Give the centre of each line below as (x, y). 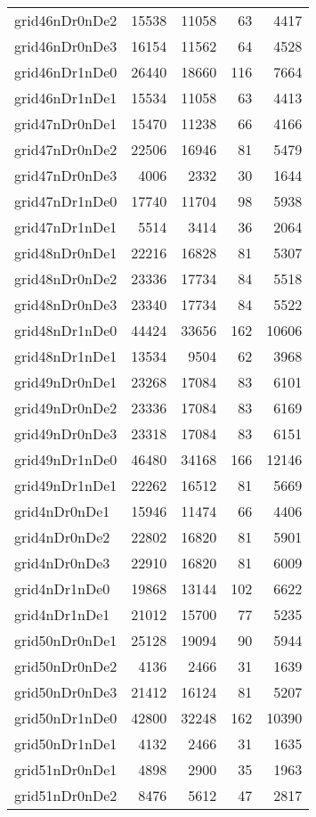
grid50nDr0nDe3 (66, 692)
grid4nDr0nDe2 (62, 537)
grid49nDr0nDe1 (66, 382)
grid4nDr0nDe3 (62, 563)
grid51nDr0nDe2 (66, 795)
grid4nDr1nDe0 (62, 588)
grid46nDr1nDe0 (66, 72)
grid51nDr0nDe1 (66, 769)
